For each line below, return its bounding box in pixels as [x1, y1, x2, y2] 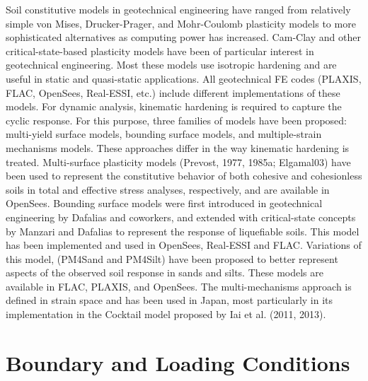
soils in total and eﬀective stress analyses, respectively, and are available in [6, 182, 330, 197]
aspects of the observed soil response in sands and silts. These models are [6, 265, 323, 280]
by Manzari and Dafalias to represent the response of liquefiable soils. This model [6, 223, 360, 238]
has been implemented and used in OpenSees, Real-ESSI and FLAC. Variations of [6, 238, 362, 252]
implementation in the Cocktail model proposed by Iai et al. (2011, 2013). [6, 307, 326, 322]
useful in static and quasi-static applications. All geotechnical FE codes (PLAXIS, [6, 71, 362, 86]
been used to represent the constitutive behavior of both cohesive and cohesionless [6, 168, 362, 183]
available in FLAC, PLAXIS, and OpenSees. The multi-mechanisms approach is [6, 279, 352, 293]
